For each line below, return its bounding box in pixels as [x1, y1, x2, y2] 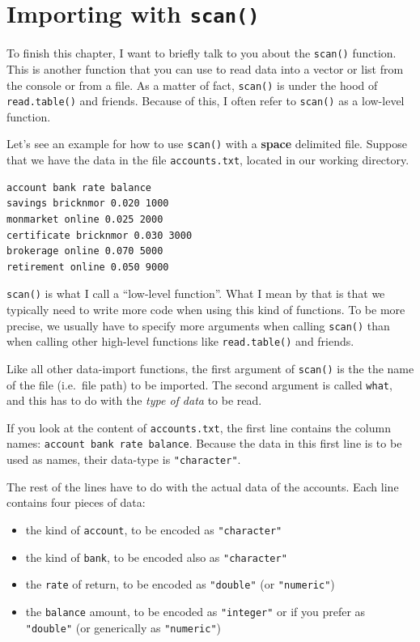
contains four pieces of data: [6, 494, 146, 511]
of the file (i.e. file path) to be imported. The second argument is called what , [6, 376, 392, 393]
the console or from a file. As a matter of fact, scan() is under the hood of [6, 76, 378, 93]
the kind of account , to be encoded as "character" [25, 521, 282, 538]
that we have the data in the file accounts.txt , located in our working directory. [6, 151, 409, 168]
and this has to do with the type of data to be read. [6, 392, 262, 409]
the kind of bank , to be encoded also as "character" [25, 548, 287, 565]
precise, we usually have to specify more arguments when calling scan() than [6, 317, 390, 334]
